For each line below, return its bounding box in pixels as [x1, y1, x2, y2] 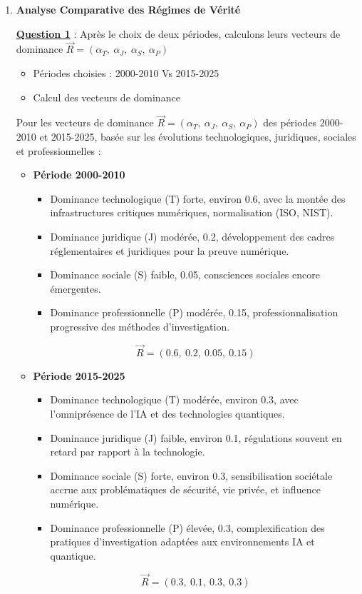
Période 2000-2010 [33, 167, 125, 182]
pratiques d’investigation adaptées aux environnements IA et [50, 534, 315, 549]
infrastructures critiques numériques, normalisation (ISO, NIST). [50, 205, 333, 220]
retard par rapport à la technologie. [50, 444, 205, 459]
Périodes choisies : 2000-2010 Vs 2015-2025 [33, 66, 219, 80]
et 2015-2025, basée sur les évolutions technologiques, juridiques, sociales [39, 129, 356, 144]
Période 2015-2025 [33, 368, 125, 383]
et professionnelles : [16, 143, 101, 158]
